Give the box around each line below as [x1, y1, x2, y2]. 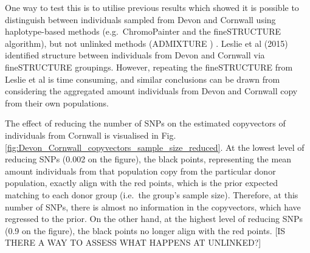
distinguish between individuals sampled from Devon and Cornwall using [5, 13, 276, 26]
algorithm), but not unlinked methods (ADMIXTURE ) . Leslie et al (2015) [5, 36, 288, 49]
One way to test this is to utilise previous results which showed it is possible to [5, 1, 299, 13]
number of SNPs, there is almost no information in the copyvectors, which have [5, 200, 301, 213]
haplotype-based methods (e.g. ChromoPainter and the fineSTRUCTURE [5, 25, 281, 38]
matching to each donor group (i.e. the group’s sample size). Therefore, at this [5, 188, 298, 201]
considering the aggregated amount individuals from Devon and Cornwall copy [5, 85, 298, 97]
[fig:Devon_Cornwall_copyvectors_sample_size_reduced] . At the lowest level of [5, 140, 305, 153]
